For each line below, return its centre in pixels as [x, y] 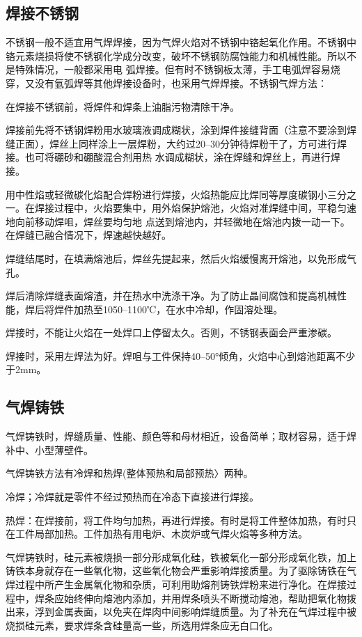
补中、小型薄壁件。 [49, 449]
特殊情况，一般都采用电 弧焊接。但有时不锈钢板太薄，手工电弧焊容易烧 [178, 69]
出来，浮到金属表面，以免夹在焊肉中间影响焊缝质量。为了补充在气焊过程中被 [181, 612]
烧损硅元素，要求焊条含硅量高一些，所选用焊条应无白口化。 [142, 625]
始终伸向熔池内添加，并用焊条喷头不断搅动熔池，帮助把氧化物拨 [210, 598]
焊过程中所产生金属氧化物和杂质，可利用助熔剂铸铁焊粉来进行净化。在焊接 [176, 584]
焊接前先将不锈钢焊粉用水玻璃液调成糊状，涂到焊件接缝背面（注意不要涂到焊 [181, 130]
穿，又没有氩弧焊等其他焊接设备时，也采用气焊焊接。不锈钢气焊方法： [166, 82]
